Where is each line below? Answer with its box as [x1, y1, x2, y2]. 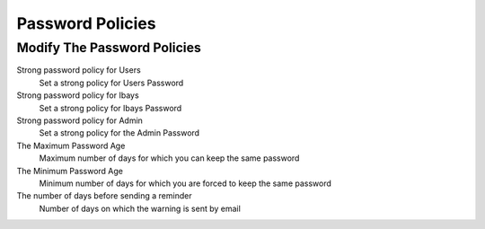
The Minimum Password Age [16, 165, 123, 176]
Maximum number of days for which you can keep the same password [39, 153, 300, 163]
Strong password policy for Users [16, 65, 141, 75]
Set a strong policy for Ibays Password [39, 102, 182, 113]
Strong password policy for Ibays [16, 90, 139, 101]
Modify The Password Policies [16, 40, 202, 56]
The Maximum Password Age [16, 140, 126, 151]
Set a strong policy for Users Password [39, 77, 184, 88]
